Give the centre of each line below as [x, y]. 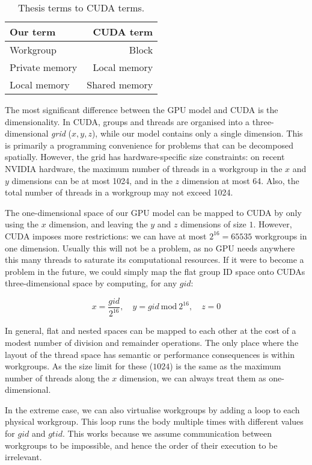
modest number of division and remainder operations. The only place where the [152, 342]
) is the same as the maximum [225, 366]
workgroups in [281, 236]
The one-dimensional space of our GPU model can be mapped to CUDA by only [153, 212]
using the [22, 224]
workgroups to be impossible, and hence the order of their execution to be [141, 445]
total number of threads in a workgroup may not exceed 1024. [119, 192]
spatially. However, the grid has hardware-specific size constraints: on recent [145, 157]
